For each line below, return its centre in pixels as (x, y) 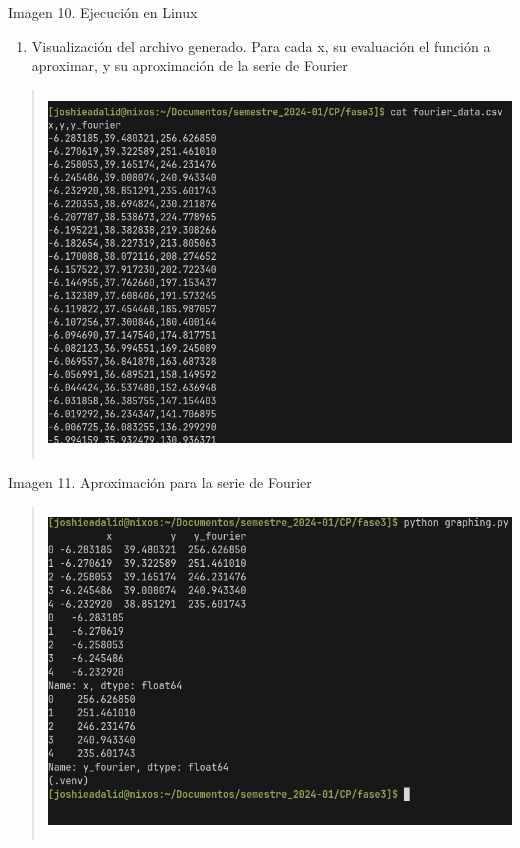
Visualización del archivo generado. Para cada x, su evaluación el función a (261, 45)
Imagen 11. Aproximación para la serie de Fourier (160, 482)
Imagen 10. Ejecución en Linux (103, 12)
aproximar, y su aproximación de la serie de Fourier (189, 65)
